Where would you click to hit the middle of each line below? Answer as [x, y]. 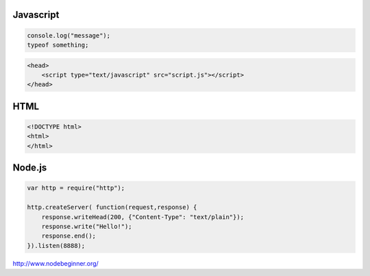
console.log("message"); [69, 35]
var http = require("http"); [76, 188]
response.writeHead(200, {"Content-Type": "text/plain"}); [143, 217]
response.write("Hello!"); [87, 226]
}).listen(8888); [56, 246]
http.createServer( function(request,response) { [112, 208]
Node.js [30, 168]
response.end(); [69, 236]
